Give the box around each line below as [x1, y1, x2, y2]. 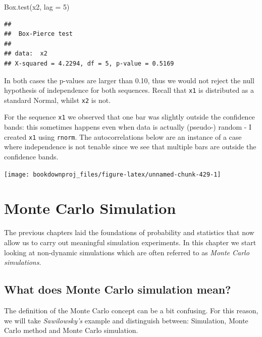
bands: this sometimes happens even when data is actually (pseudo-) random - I [4, 122, 252, 132]
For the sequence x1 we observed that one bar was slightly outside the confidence [4, 111, 255, 122]
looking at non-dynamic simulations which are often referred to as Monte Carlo [4, 247, 249, 257]
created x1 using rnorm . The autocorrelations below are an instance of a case [4, 131, 242, 142]
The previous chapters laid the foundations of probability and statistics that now [4, 227, 254, 238]
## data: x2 [4, 50, 47, 58]
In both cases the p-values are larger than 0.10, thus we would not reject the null [4, 75, 254, 85]
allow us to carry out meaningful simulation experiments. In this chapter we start [4, 237, 256, 247]
